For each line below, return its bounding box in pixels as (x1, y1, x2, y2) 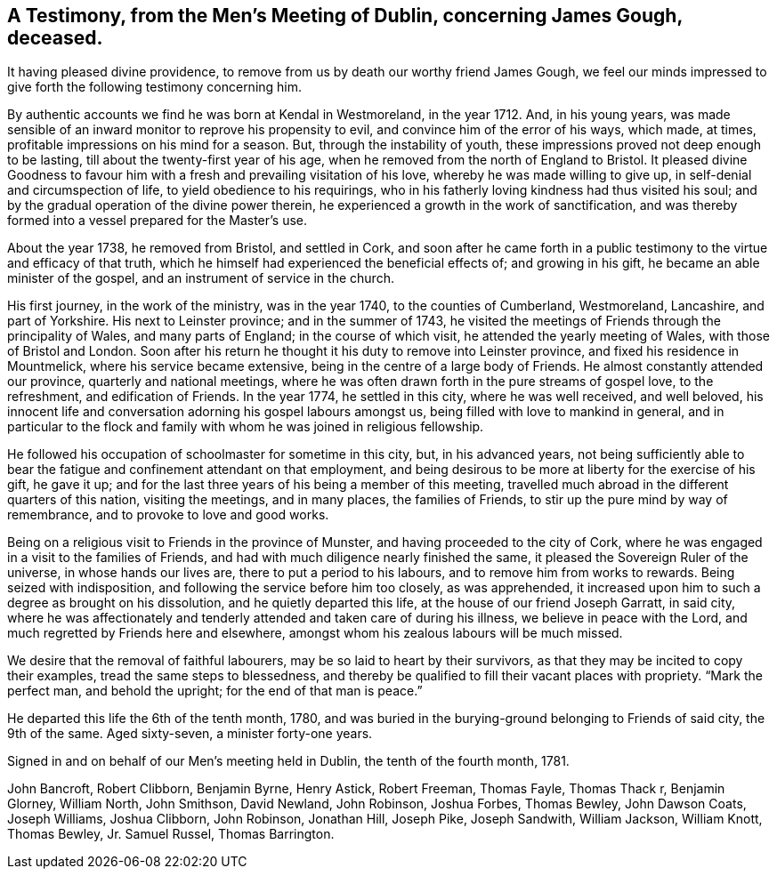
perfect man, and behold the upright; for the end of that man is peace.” (7, 683, 423, 699)
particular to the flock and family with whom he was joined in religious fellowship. (7, 419, 484, 435)
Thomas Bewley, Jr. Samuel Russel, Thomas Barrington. (7, 826, 335, 842)
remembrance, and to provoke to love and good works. (7, 507, 329, 523)
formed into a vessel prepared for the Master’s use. (7, 213, 307, 229)
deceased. (7, 27, 103, 49)
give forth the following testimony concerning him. (7, 79, 303, 95)
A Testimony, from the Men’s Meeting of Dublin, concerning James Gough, (7, 4, 683, 27)
